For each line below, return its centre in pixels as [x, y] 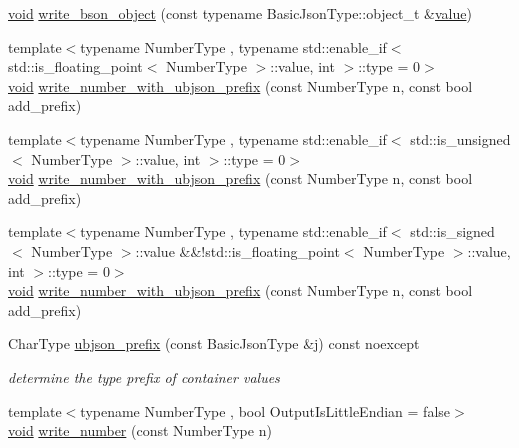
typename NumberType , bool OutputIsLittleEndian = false [265, 410]
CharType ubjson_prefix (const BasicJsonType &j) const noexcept [214, 343]
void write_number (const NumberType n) [140, 430]
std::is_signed [452, 231]
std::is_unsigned [460, 138]
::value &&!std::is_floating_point [237, 250]
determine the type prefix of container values [144, 376]
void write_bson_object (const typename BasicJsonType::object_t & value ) [240, 13]
